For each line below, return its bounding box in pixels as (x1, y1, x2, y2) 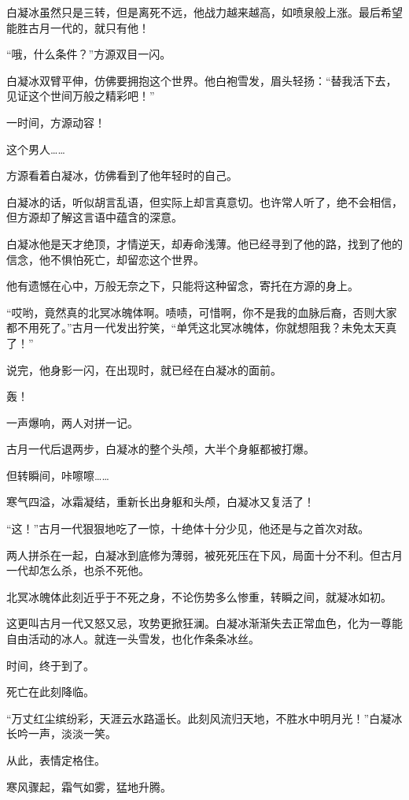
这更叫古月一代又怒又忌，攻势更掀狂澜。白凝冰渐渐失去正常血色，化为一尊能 (6, 615, 403, 631)
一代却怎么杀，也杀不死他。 (6, 562, 149, 579)
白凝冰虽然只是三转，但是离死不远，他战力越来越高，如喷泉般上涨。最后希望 (6, 4, 403, 20)
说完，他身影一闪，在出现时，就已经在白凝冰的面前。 (6, 361, 282, 378)
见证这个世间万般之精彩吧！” (6, 87, 155, 104)
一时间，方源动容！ (6, 113, 105, 130)
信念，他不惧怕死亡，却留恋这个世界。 (6, 251, 204, 267)
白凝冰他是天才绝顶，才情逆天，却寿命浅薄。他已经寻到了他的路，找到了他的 (6, 235, 403, 251)
